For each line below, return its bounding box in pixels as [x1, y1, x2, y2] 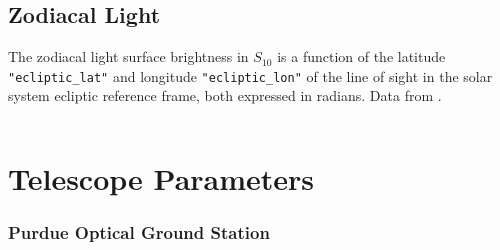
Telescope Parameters [8, 158, 315, 199]
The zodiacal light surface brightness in [8, 46, 249, 67]
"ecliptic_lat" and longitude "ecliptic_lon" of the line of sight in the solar [8, 65, 493, 86]
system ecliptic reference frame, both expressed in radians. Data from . [8, 85, 442, 106]
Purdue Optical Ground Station [8, 220, 270, 245]
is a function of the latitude [277, 46, 446, 67]
